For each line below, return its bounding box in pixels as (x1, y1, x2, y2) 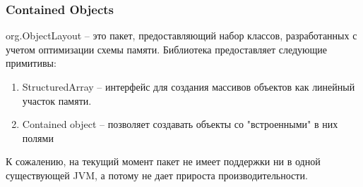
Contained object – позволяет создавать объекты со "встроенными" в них (22, 117, 338, 131)
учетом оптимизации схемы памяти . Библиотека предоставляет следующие (6, 41, 328, 56)
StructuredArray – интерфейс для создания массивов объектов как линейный (22, 79, 355, 93)
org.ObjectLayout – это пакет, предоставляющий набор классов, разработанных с (6, 28, 357, 43)
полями (22, 130, 54, 145)
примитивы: (6, 56, 56, 70)
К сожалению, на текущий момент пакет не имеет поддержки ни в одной (6, 154, 321, 169)
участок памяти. (22, 93, 92, 108)
